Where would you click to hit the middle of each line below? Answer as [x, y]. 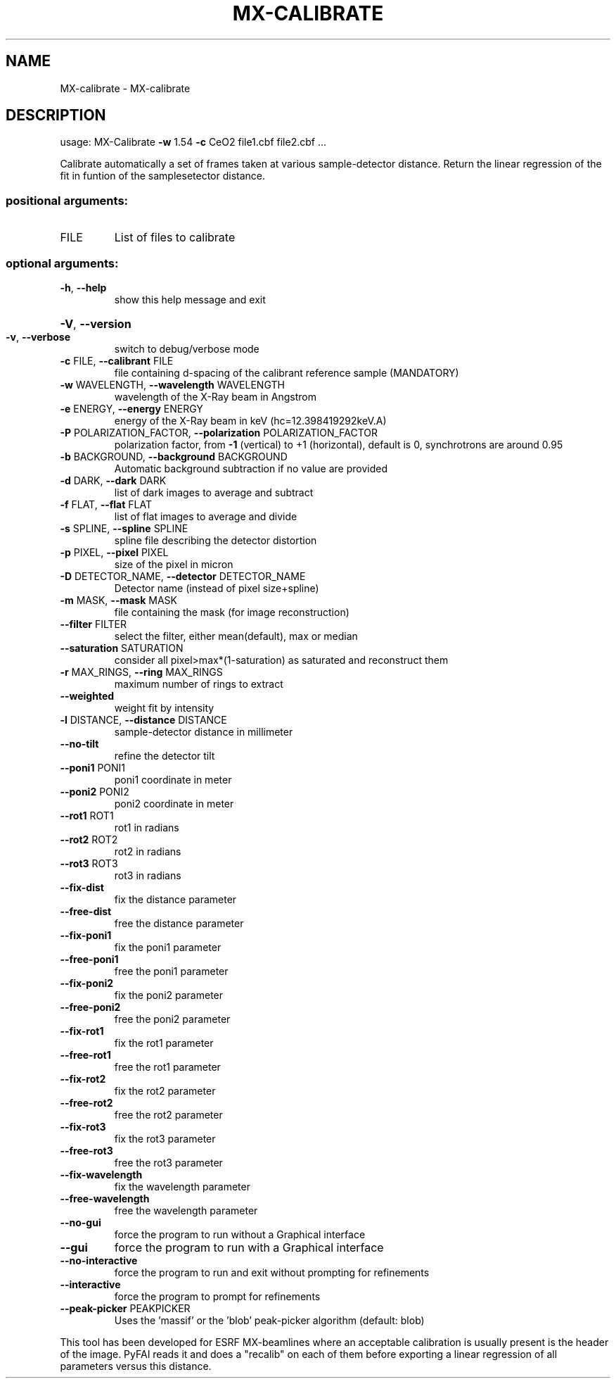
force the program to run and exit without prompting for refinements [272, 1272]
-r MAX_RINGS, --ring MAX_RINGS [141, 672]
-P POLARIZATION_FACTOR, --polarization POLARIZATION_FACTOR [219, 432]
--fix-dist [82, 887]
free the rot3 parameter [168, 1162]
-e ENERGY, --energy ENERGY [131, 408]
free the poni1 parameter [171, 971]
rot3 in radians [148, 875]
